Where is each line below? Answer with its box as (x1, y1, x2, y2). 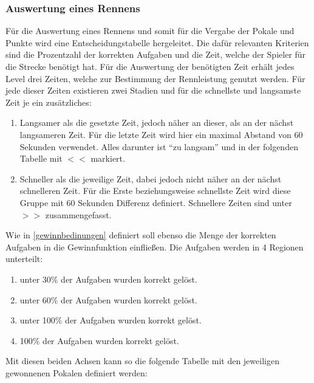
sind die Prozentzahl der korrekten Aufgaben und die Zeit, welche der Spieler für (5, 48, 306, 61)
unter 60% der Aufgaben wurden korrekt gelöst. (19, 293, 197, 306)
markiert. (90, 152, 125, 165)
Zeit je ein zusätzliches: (5, 95, 92, 108)
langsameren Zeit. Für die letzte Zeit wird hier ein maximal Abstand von (19, 128, 292, 140)
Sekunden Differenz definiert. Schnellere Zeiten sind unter (78, 196, 292, 209)
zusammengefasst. (45, 208, 112, 221)
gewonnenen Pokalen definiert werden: (5, 366, 148, 379)
